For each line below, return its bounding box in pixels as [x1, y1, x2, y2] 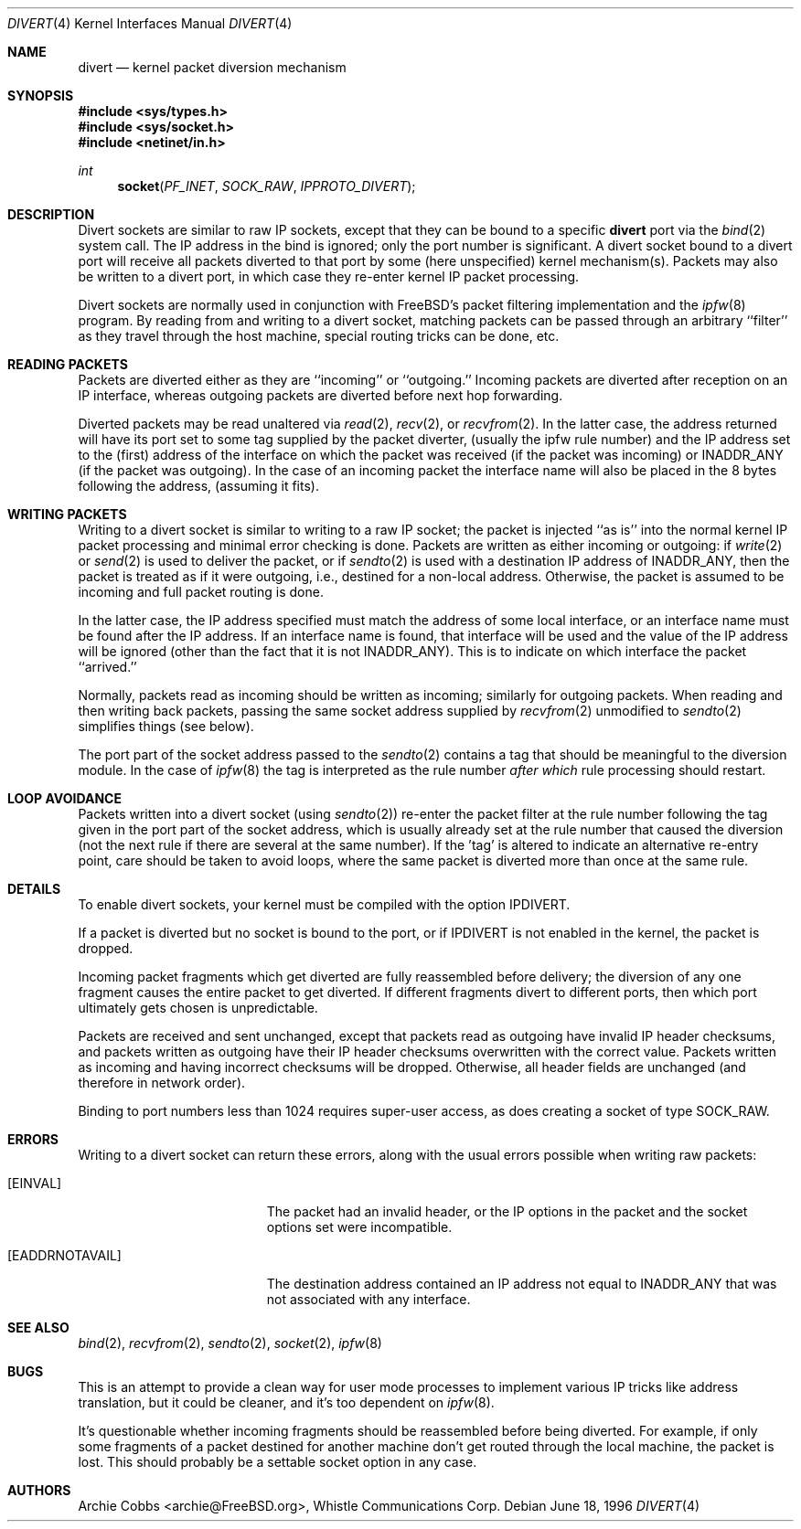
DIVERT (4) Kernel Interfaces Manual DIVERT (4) [7, 16, 293, 31]
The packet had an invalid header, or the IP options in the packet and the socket [266, 1204, 748, 1219]
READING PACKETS [7, 356, 128, 372]
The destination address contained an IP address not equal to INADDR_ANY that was [266, 1276, 777, 1291]
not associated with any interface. [266, 1291, 471, 1307]
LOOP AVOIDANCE [7, 791, 122, 806]
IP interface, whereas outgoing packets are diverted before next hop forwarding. [78, 388, 563, 403]
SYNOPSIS [7, 88, 74, 103]
